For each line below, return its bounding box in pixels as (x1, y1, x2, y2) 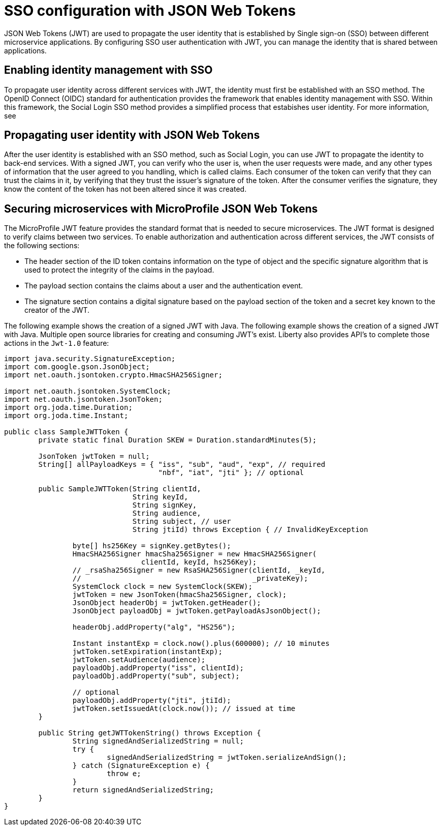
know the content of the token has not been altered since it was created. (4, 185, 247, 194)
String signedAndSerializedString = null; (72, 737, 244, 746)
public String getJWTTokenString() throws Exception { (38, 729, 261, 737)
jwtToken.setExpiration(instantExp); (72, 647, 223, 656)
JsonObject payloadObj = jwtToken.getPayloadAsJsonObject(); (72, 607, 321, 615)
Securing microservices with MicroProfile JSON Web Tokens (4, 202, 318, 215)
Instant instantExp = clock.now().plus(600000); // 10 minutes (72, 639, 330, 648)
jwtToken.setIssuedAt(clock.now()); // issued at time (72, 704, 296, 713)
